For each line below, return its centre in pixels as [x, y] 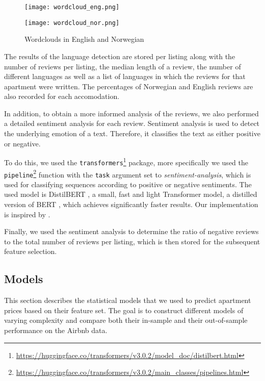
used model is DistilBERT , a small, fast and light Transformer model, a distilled [131, 194]
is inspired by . [27, 214]
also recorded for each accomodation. [62, 96]
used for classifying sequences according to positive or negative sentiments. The [128, 184]
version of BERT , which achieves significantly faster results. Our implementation [131, 204]
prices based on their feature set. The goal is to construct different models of [124, 310]
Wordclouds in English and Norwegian [84, 39]
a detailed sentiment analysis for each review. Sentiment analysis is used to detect [132, 123]
